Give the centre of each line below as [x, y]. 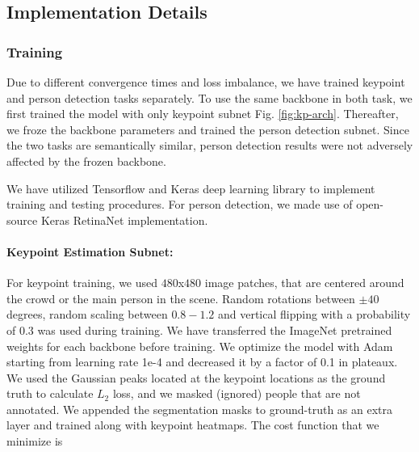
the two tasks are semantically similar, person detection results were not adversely [210, 145]
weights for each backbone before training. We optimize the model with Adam [200, 346]
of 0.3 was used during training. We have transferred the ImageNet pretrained [199, 329]
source [22, 220]
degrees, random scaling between [87, 314]
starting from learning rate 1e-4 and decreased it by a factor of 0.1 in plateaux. [202, 362]
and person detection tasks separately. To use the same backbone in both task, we [209, 97]
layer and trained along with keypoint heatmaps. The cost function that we [193, 425]
